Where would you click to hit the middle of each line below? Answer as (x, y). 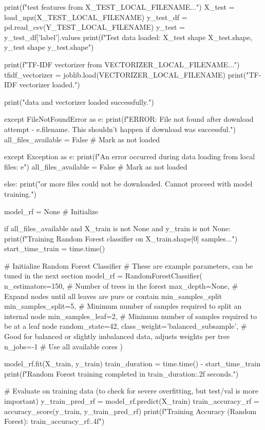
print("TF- (244, 74)
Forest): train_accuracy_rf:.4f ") (54, 421)
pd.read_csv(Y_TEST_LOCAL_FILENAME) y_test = (94, 27)
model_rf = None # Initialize (51, 211)
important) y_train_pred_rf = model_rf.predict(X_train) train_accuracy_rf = (132, 401)
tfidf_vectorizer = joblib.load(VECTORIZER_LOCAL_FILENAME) (115, 74)
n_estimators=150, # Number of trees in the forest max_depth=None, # (121, 286)
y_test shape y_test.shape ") (49, 47)
